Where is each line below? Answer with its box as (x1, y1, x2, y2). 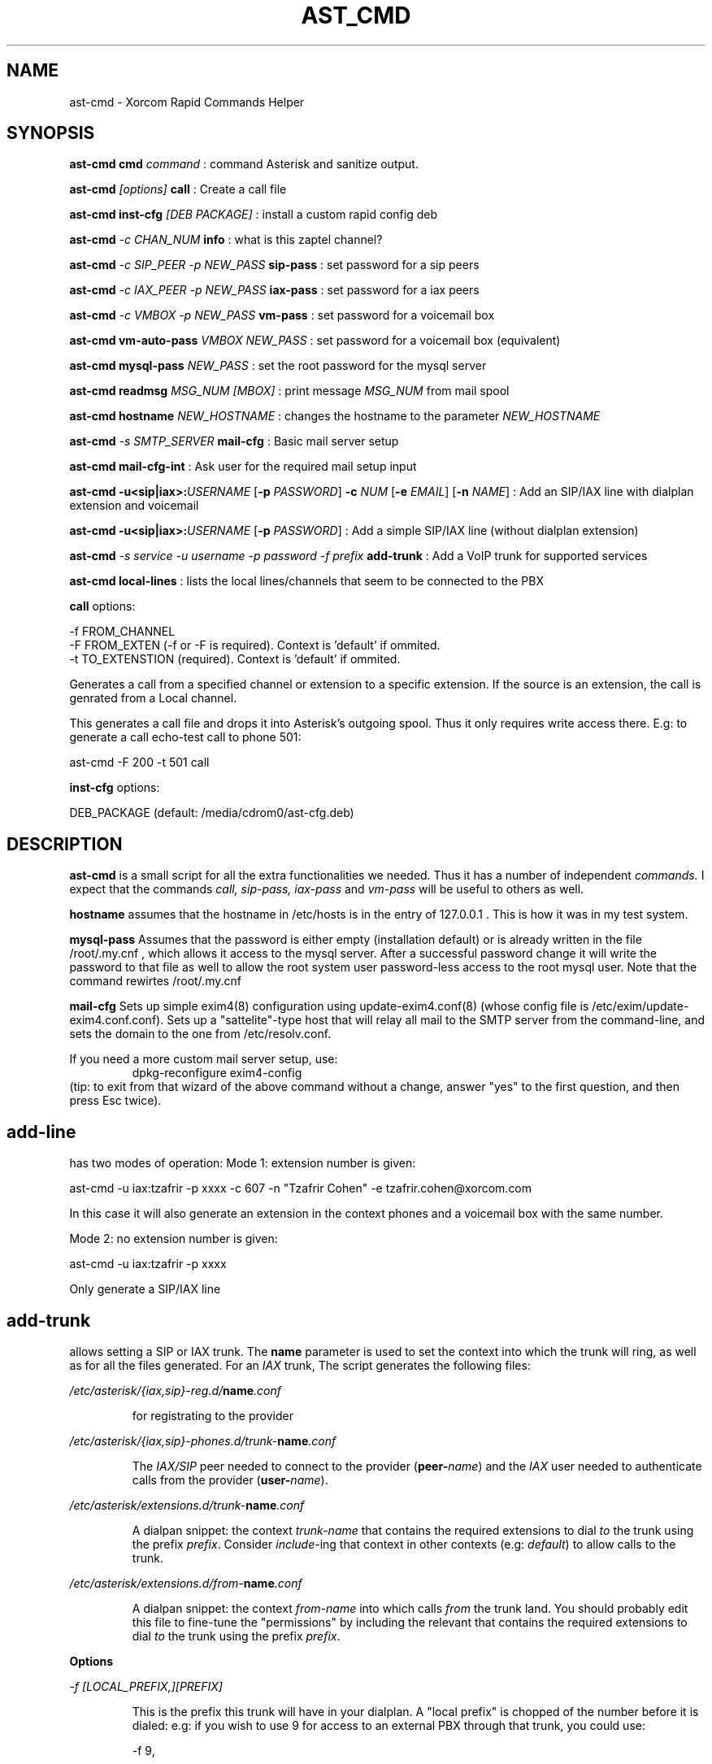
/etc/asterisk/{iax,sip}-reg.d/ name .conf (69, 1383, 281, 1397)
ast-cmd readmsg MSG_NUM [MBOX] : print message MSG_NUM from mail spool (69, 384, 510, 398)
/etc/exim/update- (592, 999, 689, 1014)
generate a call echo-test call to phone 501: (69, 730, 302, 745)
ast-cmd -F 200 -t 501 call (69, 755, 210, 770)
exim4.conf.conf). (69, 1013, 164, 1028)
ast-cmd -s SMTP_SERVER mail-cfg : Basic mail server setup (69, 434, 399, 449)
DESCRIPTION (7, 833, 123, 854)
